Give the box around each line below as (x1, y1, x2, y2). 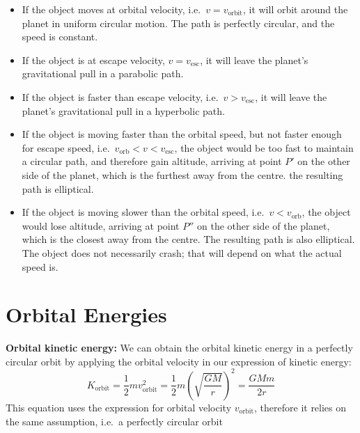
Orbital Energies (6, 300, 167, 329)
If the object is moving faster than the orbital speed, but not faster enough (22, 127, 342, 141)
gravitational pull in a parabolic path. (22, 66, 184, 81)
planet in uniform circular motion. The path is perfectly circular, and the (22, 15, 335, 30)
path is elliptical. (22, 181, 94, 196)
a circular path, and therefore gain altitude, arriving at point (22, 154, 282, 168)
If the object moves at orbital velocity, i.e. (22, 2, 201, 16)
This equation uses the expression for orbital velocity (6, 400, 232, 414)
